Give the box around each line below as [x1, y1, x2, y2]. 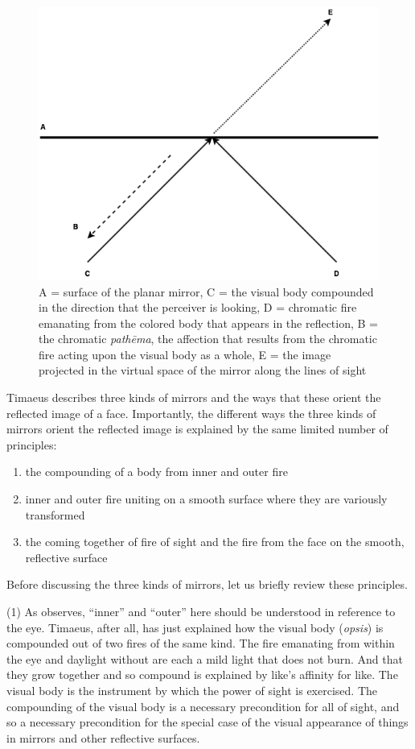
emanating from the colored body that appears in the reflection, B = [39, 314, 379, 331]
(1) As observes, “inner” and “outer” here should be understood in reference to [6, 603, 396, 620]
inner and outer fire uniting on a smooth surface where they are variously [25, 490, 388, 507]
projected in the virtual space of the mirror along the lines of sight [39, 362, 367, 379]
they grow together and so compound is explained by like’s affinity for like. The [6, 666, 398, 683]
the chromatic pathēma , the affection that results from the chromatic [39, 330, 377, 347]
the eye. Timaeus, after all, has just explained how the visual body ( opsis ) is [6, 619, 384, 635]
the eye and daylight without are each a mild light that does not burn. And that [6, 650, 403, 667]
